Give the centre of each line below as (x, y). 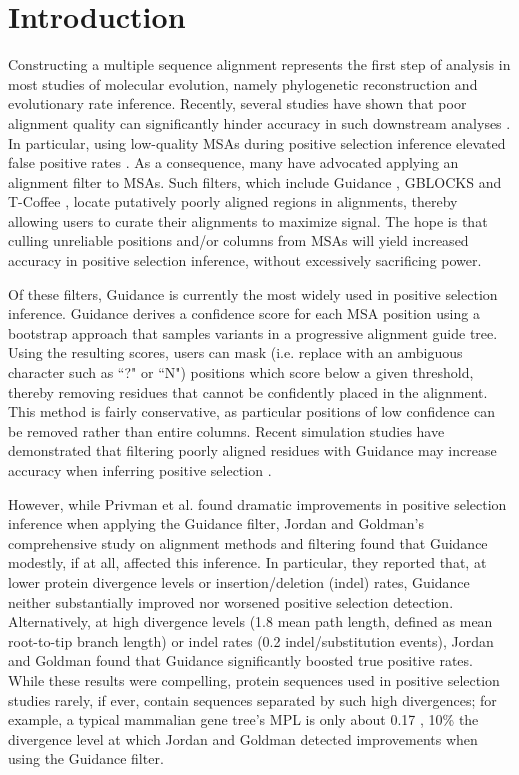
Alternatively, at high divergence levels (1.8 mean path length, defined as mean (250, 621)
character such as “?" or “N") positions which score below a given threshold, (241, 372)
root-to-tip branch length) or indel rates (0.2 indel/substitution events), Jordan (251, 640)
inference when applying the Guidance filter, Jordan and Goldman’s (216, 523)
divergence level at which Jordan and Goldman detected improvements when (243, 738)
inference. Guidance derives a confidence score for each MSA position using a (244, 313)
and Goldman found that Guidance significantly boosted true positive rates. (240, 660)
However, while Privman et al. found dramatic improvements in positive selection (257, 503)
